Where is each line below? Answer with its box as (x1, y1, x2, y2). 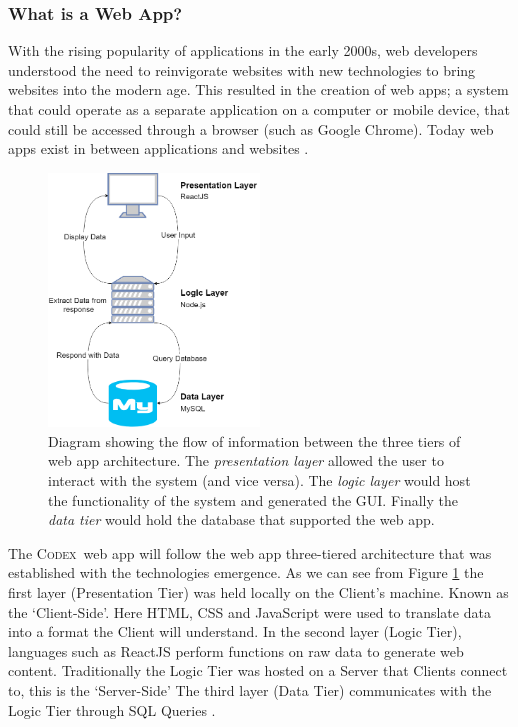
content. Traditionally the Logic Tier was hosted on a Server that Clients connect (8, 660, 508, 681)
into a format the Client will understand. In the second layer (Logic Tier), (8, 621, 462, 642)
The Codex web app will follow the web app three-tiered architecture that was (8, 542, 492, 563)
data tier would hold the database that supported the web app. (48, 509, 435, 530)
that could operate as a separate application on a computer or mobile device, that (8, 99, 510, 119)
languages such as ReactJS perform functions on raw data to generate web (8, 640, 464, 661)
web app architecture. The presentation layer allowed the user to (48, 450, 444, 471)
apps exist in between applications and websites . (8, 138, 309, 159)
